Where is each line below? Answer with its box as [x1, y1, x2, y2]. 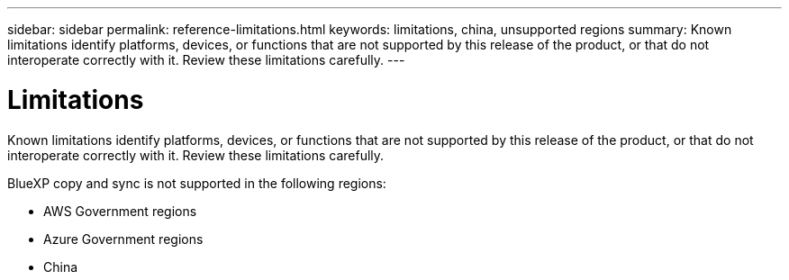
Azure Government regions [43, 230, 204, 247]
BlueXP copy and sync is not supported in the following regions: [7, 175, 386, 191]
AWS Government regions [43, 203, 197, 219]
